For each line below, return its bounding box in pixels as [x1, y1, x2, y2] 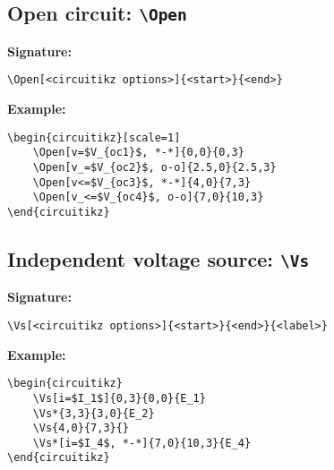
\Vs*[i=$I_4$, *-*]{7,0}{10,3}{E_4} [32, 436, 252, 449]
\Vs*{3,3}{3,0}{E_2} [32, 406, 155, 420]
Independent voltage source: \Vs [7, 244, 310, 272]
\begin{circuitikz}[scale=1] [7, 131, 181, 144]
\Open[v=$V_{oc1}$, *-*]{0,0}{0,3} [32, 146, 244, 159]
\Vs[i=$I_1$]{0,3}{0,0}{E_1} [32, 391, 206, 405]
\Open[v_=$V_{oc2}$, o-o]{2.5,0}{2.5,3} [32, 160, 277, 174]
